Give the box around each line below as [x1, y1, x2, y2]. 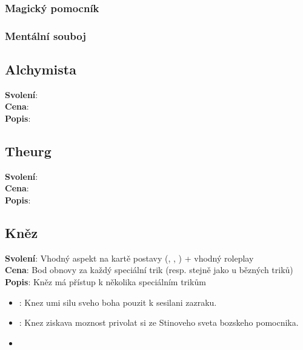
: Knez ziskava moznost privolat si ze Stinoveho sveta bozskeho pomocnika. [19, 316, 299, 329]
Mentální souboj [5, 28, 86, 43]
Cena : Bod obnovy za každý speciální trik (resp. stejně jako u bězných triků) [5, 263, 293, 276]
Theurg [5, 142, 52, 160]
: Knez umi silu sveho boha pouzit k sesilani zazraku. [19, 296, 217, 308]
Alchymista [5, 60, 76, 79]
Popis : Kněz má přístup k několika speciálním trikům [5, 276, 206, 288]
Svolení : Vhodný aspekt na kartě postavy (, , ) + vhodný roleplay [5, 251, 254, 264]
